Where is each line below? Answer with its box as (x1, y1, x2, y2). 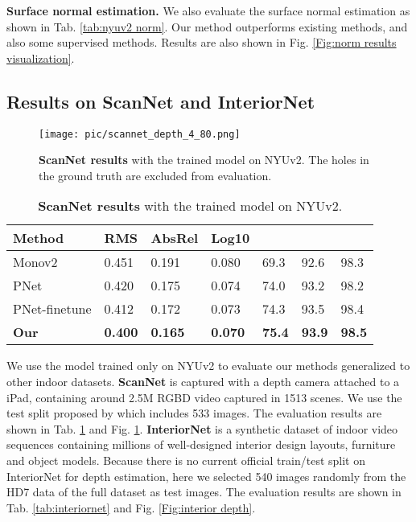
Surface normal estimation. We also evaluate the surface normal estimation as (6, 2, 410, 18)
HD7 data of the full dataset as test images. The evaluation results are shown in (6, 483, 402, 500)
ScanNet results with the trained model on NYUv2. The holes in (39, 151, 369, 168)
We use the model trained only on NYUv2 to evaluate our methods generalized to (6, 357, 410, 374)
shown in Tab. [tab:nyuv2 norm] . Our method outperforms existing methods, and (6, 18, 408, 35)
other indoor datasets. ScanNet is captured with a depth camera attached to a (6, 373, 400, 390)
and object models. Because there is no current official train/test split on (6, 451, 365, 468)
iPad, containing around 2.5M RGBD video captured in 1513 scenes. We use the (6, 388, 402, 405)
